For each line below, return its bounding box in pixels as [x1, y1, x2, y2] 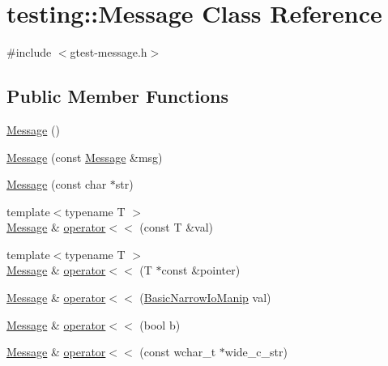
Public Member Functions [6, 83, 228, 109]
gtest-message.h [70, 44, 147, 61]
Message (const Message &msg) [6, 148, 163, 165]
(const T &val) [139, 219, 214, 236]
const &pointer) [161, 262, 241, 279]
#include [6, 44, 52, 61]
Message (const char [6, 176, 107, 193]
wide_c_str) [224, 343, 288, 360]
